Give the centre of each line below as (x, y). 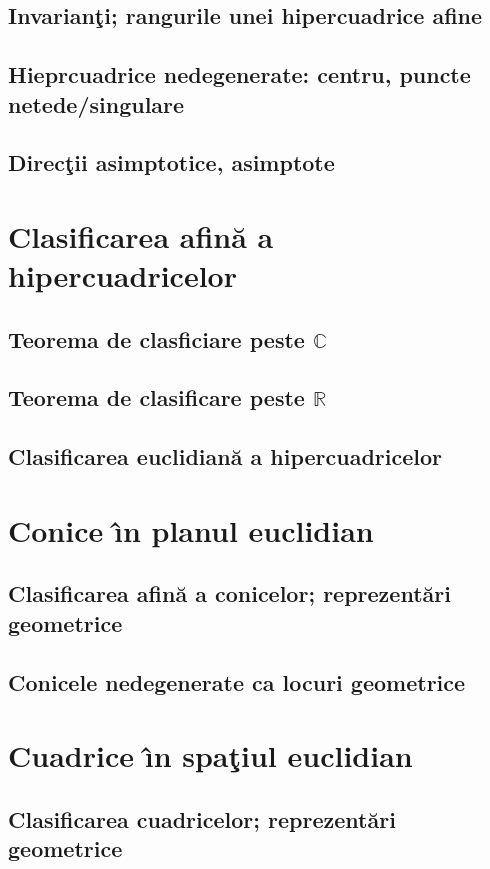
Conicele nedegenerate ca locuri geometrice (237, 681)
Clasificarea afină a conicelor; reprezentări (229, 593)
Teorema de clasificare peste (156, 397)
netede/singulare (96, 103)
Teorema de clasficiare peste (156, 338)
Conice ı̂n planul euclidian (191, 529)
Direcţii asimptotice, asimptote (171, 162)
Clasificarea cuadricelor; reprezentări (202, 818)
